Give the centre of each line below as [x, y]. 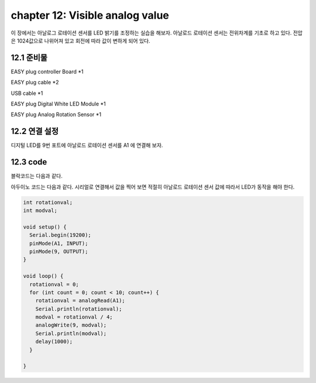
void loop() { [43, 276]
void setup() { [45, 227]
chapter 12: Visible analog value [90, 15]
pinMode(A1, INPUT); [59, 243]
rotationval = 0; [54, 284]
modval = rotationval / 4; [74, 317]
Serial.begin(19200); [61, 235]
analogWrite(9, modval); [71, 325]
